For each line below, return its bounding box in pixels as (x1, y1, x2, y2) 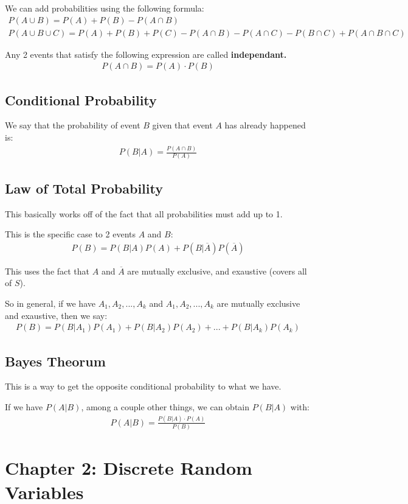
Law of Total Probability (5, 178, 163, 197)
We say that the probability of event (5, 119, 140, 131)
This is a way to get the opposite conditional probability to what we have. (5, 380, 282, 393)
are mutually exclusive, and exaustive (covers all (127, 264, 307, 277)
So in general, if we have (5, 296, 95, 309)
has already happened (224, 119, 306, 131)
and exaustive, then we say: (5, 309, 108, 321)
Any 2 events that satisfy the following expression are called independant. (5, 47, 287, 60)
